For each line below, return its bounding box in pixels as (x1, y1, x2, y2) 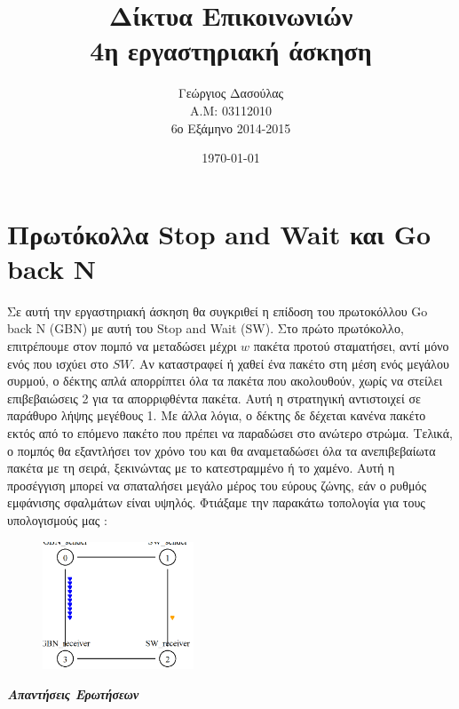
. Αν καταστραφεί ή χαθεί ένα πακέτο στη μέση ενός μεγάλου (131, 354, 449, 372)
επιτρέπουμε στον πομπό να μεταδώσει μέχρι (7, 337, 237, 354)
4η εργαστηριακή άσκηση (90, 32, 372, 68)
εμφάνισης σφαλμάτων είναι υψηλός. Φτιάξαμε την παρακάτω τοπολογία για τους (7, 493, 425, 512)
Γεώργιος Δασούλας (178, 84, 284, 102)
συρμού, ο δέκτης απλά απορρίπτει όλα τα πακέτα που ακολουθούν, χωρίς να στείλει (7, 371, 443, 390)
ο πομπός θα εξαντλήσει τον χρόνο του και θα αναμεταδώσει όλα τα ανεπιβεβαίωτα (7, 441, 436, 459)
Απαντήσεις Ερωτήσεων (7, 684, 139, 703)
